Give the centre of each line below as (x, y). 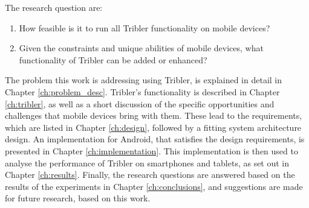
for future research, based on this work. (78, 198)
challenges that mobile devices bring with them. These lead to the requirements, (154, 115)
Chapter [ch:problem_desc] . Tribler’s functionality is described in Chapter (142, 91)
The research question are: (54, 7)
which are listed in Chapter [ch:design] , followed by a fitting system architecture (153, 127)
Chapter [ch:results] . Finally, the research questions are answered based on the (150, 175)
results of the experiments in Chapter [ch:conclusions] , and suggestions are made (154, 186)
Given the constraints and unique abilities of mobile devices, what (141, 48)
